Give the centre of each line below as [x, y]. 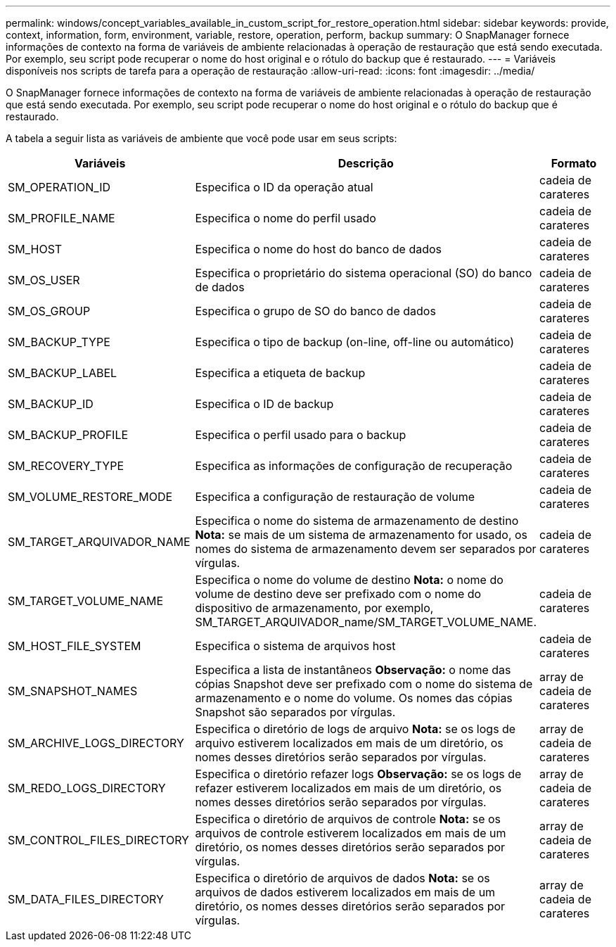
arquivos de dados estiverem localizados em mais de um [345, 892]
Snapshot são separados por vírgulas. [295, 712]
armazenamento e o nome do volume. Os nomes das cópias [354, 698]
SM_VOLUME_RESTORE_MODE [90, 497]
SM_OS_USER [44, 280]
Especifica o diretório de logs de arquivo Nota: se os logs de [355, 729]
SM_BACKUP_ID [51, 404]
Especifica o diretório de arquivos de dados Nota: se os [342, 878]
